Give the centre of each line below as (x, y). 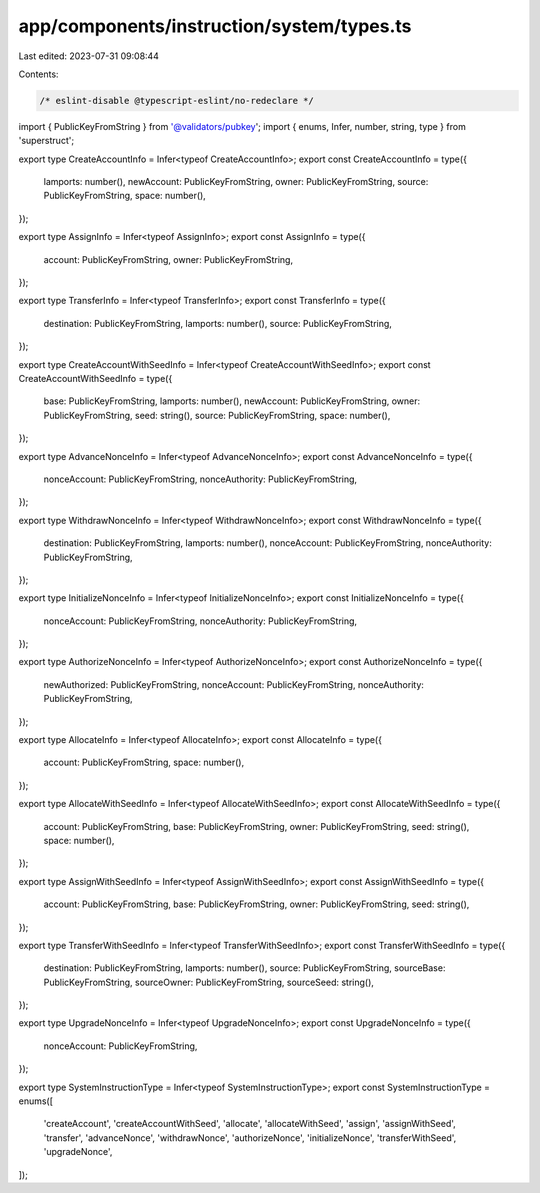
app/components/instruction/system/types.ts (215, 26)
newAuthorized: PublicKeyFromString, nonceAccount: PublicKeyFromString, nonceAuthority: (234, 684)
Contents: (38, 74)
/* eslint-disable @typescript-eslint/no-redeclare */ (176, 100)
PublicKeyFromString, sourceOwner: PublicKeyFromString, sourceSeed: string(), (209, 982)
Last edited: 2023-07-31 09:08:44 (89, 56)
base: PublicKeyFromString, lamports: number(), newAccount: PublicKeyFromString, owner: (232, 401)
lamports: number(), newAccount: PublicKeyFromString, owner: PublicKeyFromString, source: (236, 182)
